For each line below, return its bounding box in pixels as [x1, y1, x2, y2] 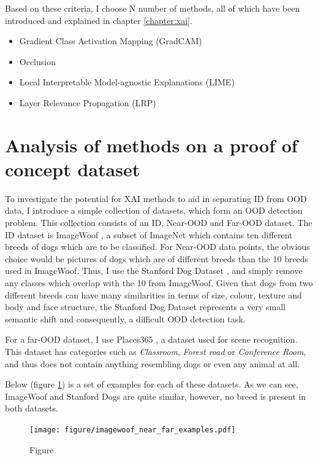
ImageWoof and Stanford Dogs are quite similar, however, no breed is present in [5, 389, 306, 402]
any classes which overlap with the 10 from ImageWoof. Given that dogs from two [5, 276, 313, 289]
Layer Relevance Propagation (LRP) [19, 96, 156, 109]
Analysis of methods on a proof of [5, 132, 298, 157]
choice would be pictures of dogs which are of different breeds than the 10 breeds [5, 252, 309, 265]
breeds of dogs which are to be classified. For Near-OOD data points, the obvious [5, 240, 310, 253]
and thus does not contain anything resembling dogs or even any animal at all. [5, 357, 300, 370]
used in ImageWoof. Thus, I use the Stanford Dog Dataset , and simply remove [5, 264, 303, 277]
